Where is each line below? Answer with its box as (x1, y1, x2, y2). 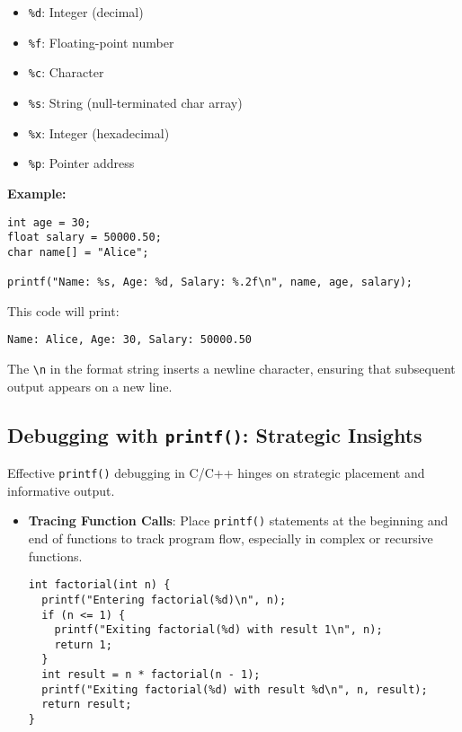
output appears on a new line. (7, 376, 173, 395)
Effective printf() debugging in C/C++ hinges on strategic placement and (7, 463, 425, 482)
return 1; (54, 638, 112, 651)
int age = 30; (7, 216, 92, 229)
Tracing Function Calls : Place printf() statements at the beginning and (28, 511, 449, 530)
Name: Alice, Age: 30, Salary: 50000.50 (7, 333, 253, 347)
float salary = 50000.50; (7, 231, 162, 244)
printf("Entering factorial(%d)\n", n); (41, 593, 287, 606)
